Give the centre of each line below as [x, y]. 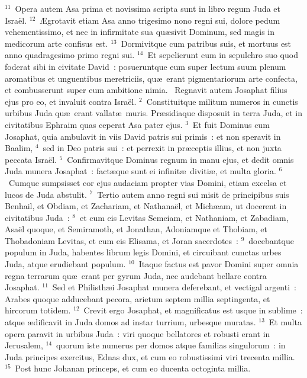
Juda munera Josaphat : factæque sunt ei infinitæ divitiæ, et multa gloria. [140, 171]
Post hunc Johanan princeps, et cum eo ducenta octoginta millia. [133, 368]
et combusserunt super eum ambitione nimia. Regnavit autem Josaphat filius [146, 90]
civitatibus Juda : [37, 217]
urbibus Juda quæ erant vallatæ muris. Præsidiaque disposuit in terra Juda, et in [153, 113]
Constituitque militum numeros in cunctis [222, 101]
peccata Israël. [31, 159]
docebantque [271, 240]
